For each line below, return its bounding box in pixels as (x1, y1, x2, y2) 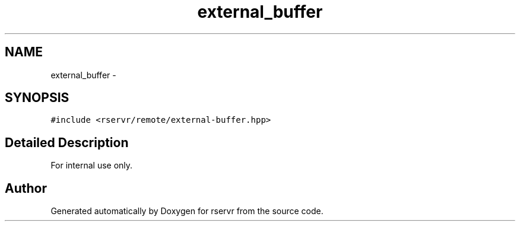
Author (5, 180, 47, 196)
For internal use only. (50, 160, 133, 171)
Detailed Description (5, 135, 129, 150)
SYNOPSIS (5, 90, 69, 106)
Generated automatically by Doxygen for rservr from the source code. (50, 206, 324, 217)
